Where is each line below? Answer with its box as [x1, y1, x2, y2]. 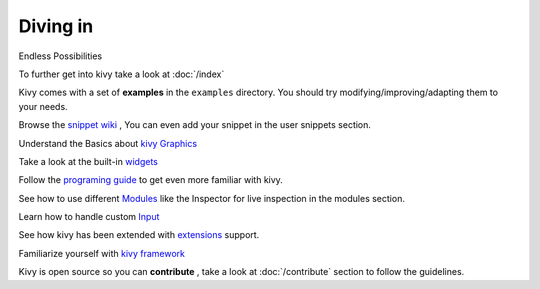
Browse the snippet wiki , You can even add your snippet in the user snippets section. [18, 119, 372, 131]
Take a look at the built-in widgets [18, 155, 159, 167]
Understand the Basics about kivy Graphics [18, 137, 198, 149]
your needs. [18, 100, 69, 112]
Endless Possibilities [18, 50, 103, 62]
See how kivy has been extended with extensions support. [18, 229, 260, 241]
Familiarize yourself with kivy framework [18, 247, 185, 259]
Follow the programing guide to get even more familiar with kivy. [18, 174, 284, 186]
